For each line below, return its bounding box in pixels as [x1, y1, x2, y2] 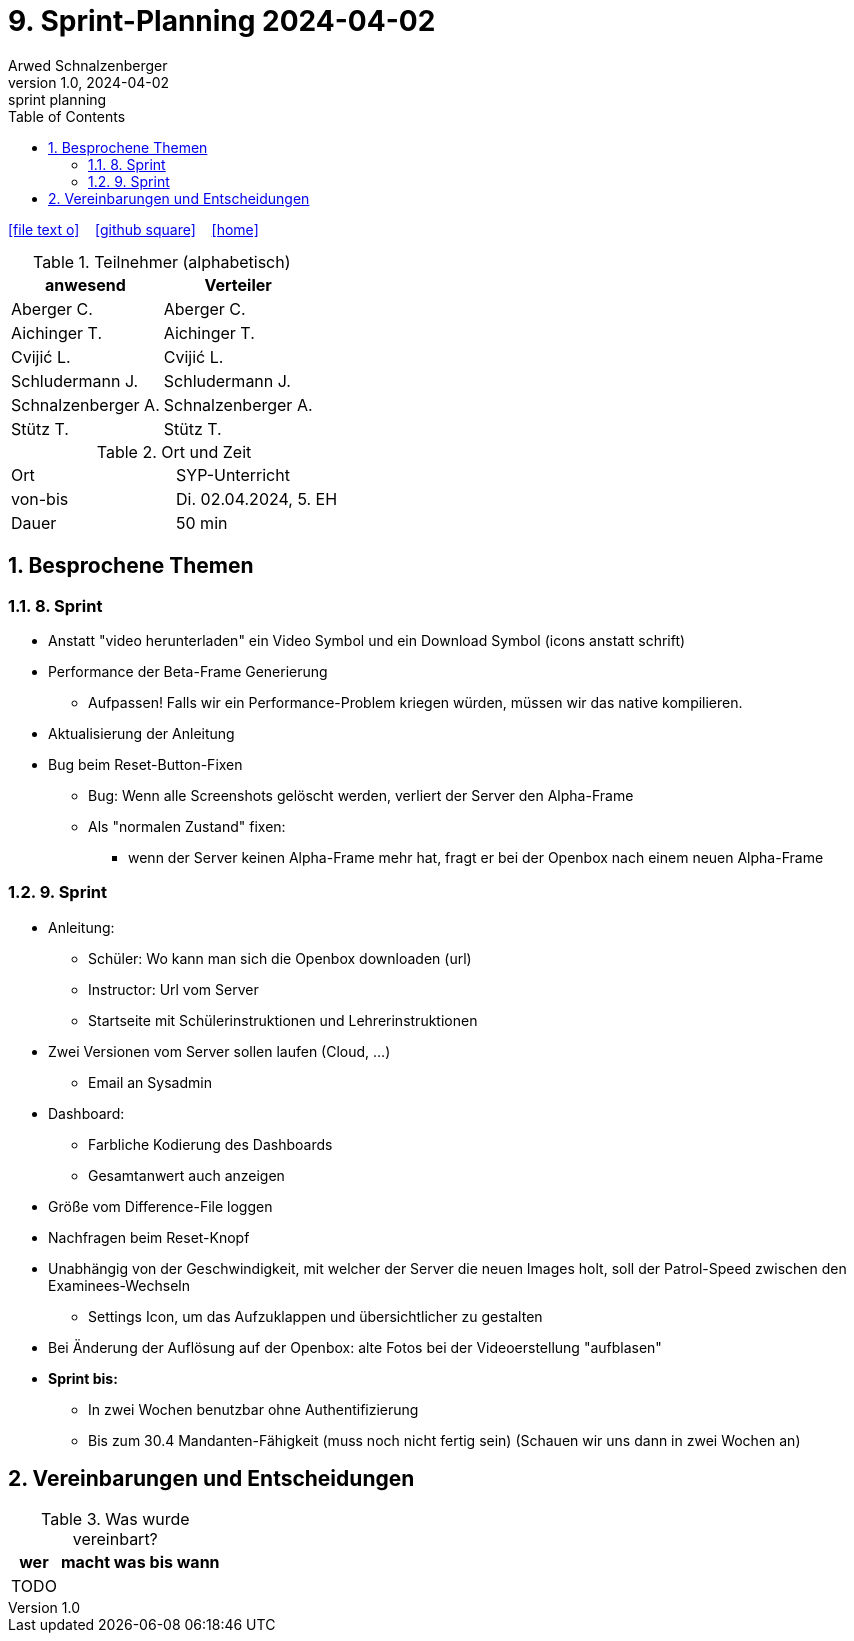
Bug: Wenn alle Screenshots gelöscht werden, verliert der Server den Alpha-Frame [88, 786, 634, 804]
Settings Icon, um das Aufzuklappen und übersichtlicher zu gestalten [88, 1307, 543, 1325]
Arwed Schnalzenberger [8, 56, 168, 74]
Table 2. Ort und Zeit [96, 441, 252, 462]
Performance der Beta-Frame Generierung [48, 662, 328, 680]
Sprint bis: [48, 1369, 118, 1387]
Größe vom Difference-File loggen [48, 1197, 273, 1215]
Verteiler [204, 274, 272, 295]
